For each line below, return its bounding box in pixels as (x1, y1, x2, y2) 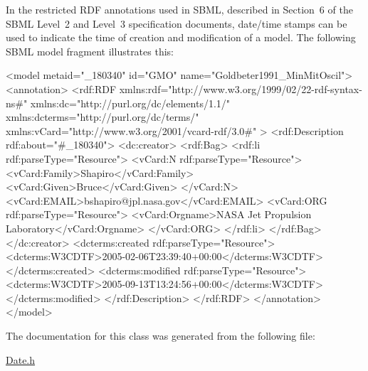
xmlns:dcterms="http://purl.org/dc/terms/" (6, 109, 199, 124)
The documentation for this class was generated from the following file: (6, 328, 315, 343)
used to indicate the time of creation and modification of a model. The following (6, 30, 356, 45)
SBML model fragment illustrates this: (6, 43, 174, 58)
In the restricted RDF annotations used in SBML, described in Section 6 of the (6, 2, 353, 16)
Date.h (6, 352, 36, 367)
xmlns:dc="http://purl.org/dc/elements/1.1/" (30, 95, 231, 110)
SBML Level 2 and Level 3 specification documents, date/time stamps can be (6, 16, 347, 31)
